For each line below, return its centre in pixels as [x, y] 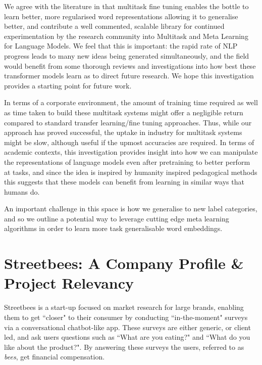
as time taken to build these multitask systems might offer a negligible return [124, 112]
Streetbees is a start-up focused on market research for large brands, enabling [124, 307]
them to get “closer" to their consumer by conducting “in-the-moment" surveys [126, 317]
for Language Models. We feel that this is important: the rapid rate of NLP [121, 46]
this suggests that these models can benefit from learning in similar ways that [124, 182]
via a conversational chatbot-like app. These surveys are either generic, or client [127, 327]
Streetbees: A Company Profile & [124, 263]
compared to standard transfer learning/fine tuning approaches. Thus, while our [128, 122]
